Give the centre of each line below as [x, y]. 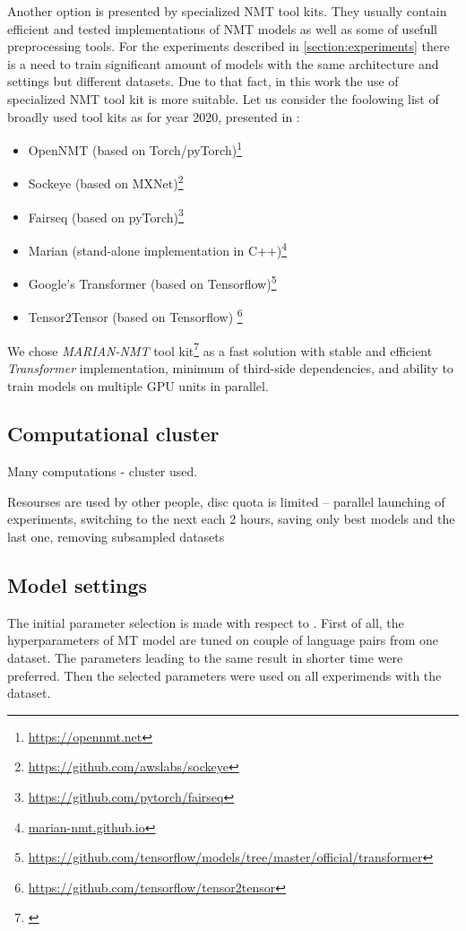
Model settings [78, 585]
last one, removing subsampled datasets [116, 537]
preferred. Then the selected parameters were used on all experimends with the [224, 675]
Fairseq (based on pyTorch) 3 [106, 215]
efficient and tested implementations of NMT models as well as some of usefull [222, 28]
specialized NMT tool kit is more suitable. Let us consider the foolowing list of [223, 98]
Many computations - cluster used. [103, 471]
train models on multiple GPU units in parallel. [138, 385]
